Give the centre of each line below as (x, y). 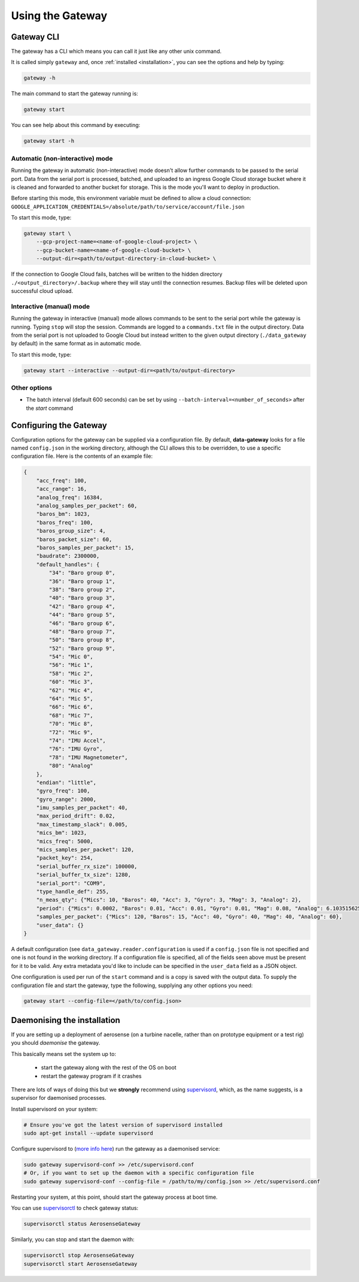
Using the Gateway (59, 16)
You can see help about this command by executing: (76, 125)
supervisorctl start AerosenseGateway (80, 1264)
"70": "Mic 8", (71, 724)
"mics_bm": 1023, (62, 833)
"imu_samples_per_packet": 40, (82, 808)
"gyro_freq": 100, (63, 791)
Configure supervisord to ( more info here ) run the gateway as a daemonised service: (115, 1149)
